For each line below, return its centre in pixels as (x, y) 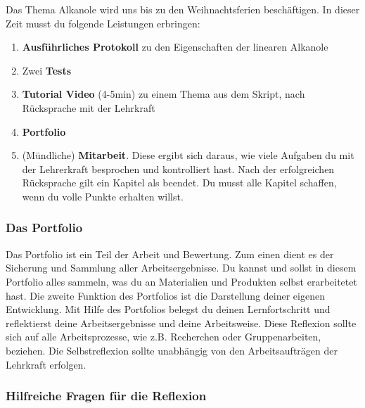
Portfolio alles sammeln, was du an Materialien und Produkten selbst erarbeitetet (181, 281)
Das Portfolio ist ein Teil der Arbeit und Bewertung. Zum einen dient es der (170, 254)
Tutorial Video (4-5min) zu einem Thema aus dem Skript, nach (164, 94)
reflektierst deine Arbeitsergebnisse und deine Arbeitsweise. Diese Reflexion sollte (181, 323)
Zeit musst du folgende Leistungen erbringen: (103, 23)
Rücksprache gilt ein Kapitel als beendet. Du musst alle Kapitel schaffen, (179, 183)
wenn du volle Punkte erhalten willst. (103, 196)
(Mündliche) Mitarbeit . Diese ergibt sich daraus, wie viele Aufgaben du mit (188, 155)
